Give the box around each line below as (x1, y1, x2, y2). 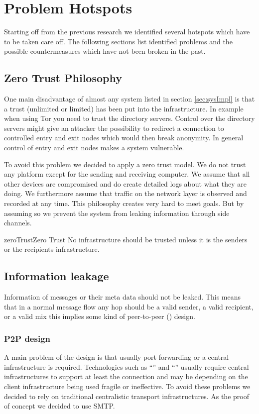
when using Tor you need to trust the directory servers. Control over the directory (4, 113, 255, 123)
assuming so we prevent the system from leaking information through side (4, 207, 230, 218)
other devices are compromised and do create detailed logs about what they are (4, 178, 247, 189)
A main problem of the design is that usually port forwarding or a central (4, 352, 229, 362)
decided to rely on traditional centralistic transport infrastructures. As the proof (4, 391, 249, 401)
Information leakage (4, 268, 109, 284)
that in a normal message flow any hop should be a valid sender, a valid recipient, (4, 301, 254, 311)
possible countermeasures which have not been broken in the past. (4, 46, 206, 56)
